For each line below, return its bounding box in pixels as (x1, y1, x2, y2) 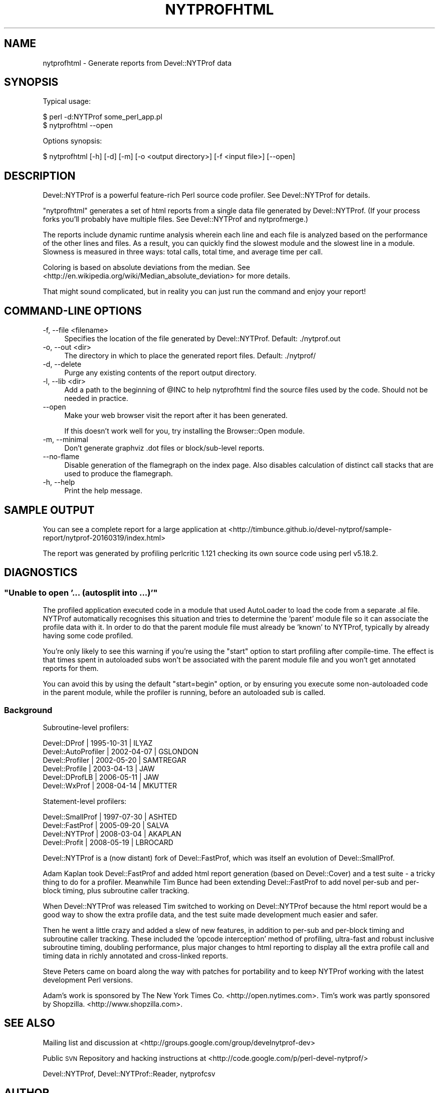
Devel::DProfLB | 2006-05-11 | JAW (43, 772, 159, 781)
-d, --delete (43, 360, 82, 369)
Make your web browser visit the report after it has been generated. (64, 411, 288, 420)
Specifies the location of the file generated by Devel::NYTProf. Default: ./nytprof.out (64, 334, 341, 343)
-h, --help (43, 478, 75, 487)
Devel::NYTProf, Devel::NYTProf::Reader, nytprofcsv (43, 1069, 215, 1078)
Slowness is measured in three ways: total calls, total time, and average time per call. (43, 247, 323, 256)
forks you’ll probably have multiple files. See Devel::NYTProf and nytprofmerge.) (43, 215, 308, 224)
